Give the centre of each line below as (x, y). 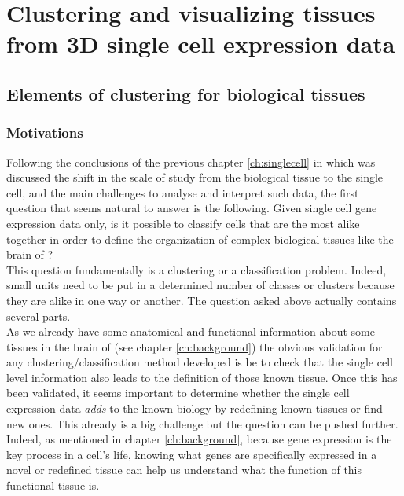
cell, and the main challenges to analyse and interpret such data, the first (183, 192)
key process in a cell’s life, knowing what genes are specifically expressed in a (192, 454)
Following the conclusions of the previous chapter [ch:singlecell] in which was (191, 162)
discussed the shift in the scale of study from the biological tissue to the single (195, 177)
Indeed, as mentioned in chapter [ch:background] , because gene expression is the (199, 439)
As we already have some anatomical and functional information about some (191, 331)
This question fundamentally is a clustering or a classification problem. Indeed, (196, 269)
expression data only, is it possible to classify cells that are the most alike (183, 223)
